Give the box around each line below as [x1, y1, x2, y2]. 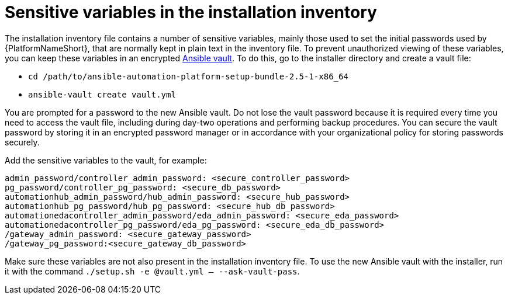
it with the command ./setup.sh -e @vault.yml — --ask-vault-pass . [5, 266, 300, 276]
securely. [5, 137, 40, 147]
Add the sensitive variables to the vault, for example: [5, 155, 207, 165]
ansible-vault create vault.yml [28, 89, 176, 99]
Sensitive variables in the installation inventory [5, 2, 377, 22]
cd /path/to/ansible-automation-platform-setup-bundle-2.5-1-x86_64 [28, 71, 348, 81]
